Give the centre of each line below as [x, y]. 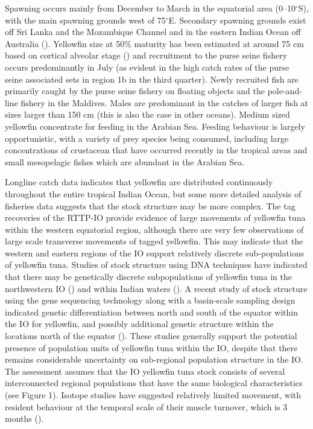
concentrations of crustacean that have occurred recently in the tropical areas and [156, 150]
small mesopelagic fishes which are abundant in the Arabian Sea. [125, 161]
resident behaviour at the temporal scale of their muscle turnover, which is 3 [146, 406]
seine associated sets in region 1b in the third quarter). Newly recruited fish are [152, 79]
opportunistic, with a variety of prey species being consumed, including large [147, 138]
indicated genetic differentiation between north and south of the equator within [151, 312]
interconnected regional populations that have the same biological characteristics [154, 383]
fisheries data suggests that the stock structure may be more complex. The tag [150, 205]
